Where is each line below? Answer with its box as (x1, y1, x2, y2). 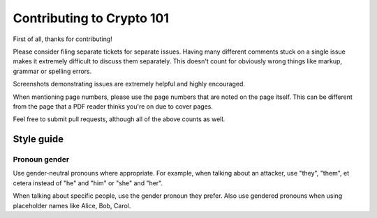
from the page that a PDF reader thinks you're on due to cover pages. (13, 102, 213, 111)
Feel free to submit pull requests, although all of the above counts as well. (13, 115, 226, 123)
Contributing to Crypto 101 (13, 10, 170, 26)
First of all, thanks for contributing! (13, 35, 113, 43)
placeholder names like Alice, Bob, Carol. (13, 201, 131, 210)
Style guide (13, 133, 64, 146)
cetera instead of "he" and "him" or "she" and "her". (13, 178, 163, 187)
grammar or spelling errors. (13, 67, 92, 75)
